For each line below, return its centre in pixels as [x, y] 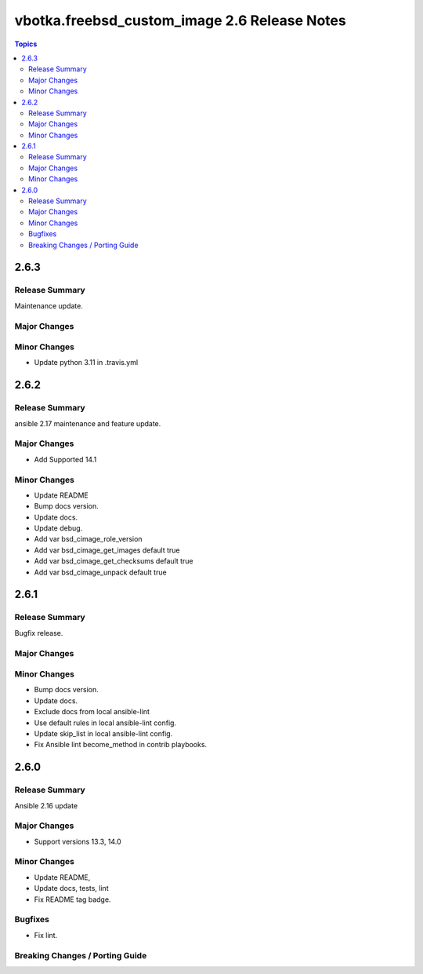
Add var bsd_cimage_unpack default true [101, 572]
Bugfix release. [39, 633]
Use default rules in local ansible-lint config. [105, 723]
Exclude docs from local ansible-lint [92, 712]
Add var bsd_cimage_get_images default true [107, 550]
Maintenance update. [49, 305]
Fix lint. [46, 935]
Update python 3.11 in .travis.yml [86, 363]
